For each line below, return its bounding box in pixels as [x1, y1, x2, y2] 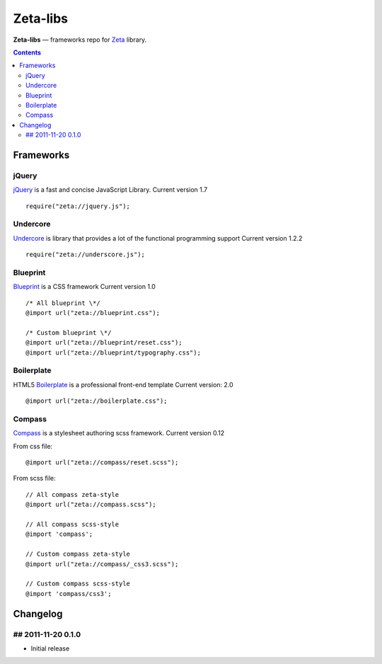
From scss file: [13, 474, 56, 483]
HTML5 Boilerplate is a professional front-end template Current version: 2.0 [13, 380, 233, 389]
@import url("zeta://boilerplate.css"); [25, 397, 168, 405]
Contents [13, 48, 42, 57]
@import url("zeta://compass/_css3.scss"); [25, 560, 179, 568]
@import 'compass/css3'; [25, 590, 112, 597]
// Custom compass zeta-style [25, 550, 131, 559]
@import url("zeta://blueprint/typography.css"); [25, 348, 202, 357]
